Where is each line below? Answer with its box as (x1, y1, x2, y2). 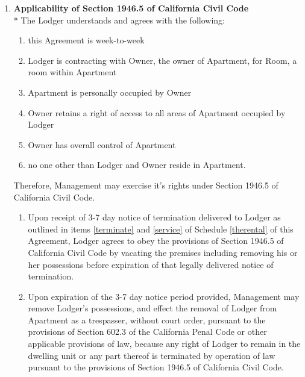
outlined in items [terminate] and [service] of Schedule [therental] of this (28, 222, 294, 235)
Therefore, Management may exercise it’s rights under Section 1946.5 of (13, 178, 278, 191)
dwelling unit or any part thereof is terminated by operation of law (28, 349, 275, 361)
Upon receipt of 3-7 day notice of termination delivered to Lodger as (28, 211, 281, 223)
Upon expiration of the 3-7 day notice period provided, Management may (28, 290, 300, 302)
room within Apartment (28, 66, 117, 78)
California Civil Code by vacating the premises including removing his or (28, 246, 298, 258)
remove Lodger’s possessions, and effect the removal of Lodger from (28, 302, 277, 314)
